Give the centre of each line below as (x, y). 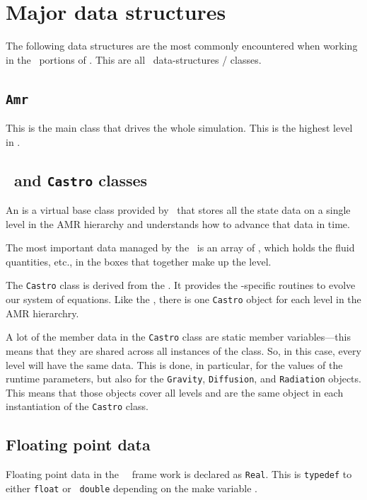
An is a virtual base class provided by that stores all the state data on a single (178, 210)
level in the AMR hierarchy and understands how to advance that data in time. (178, 223)
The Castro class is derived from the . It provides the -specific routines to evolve (181, 285)
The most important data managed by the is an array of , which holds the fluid (180, 248)
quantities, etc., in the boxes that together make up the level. (139, 261)
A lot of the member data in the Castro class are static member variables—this (178, 337)
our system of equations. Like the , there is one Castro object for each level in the (183, 299)
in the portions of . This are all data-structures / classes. (134, 59)
